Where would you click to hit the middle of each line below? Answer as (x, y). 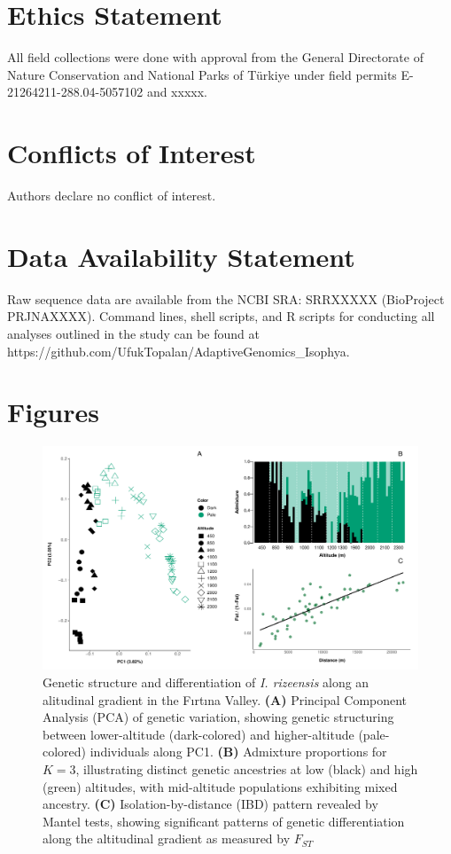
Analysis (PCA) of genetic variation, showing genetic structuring (218, 717)
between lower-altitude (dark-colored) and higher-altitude (198, 734)
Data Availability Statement (181, 256)
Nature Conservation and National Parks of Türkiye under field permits (202, 74)
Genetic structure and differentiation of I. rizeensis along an (206, 682)
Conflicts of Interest (132, 153)
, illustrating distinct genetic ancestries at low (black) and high (247, 768)
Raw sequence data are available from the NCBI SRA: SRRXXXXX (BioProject (226, 298)
